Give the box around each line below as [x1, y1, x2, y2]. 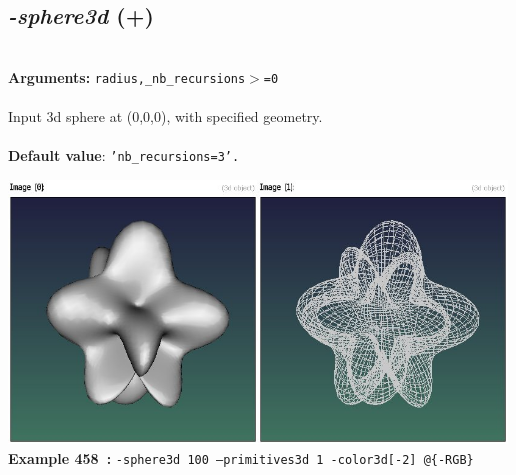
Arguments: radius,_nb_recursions [8, 66, 246, 87]
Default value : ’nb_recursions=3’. [8, 145, 240, 166]
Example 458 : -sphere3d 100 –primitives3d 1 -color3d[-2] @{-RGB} [8, 448, 474, 469]
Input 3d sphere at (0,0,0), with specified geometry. [8, 106, 323, 127]
